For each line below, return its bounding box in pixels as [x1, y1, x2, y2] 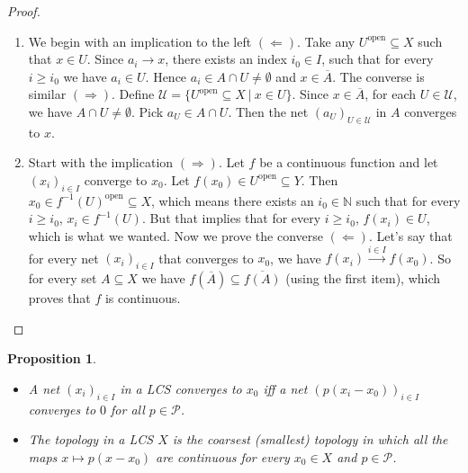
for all [111, 399, 145, 418]
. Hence [145, 67, 187, 85]
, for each [364, 85, 417, 103]
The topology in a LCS [28, 430, 154, 449]
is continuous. [104, 289, 181, 308]
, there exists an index [165, 49, 287, 68]
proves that [28, 289, 91, 308]
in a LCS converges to [120, 379, 242, 397]
